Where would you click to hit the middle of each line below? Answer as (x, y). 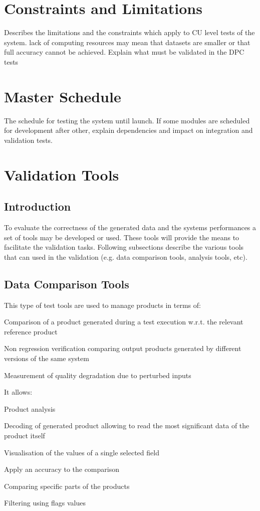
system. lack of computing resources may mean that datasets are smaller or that (127, 42)
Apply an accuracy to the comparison (62, 469)
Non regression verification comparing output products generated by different (123, 348)
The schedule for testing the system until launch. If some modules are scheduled (127, 120)
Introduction (38, 206)
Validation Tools (62, 174)
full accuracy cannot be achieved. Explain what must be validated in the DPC (124, 52)
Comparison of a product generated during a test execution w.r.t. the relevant (124, 322)
